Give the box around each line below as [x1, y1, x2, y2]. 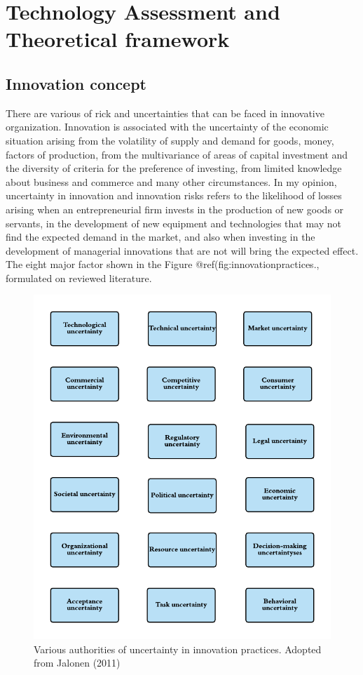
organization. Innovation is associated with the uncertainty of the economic [6, 119, 329, 134]
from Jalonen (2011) [34, 655, 121, 670]
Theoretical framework [6, 25, 230, 53]
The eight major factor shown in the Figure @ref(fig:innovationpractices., [6, 257, 320, 272]
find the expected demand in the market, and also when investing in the [6, 229, 315, 244]
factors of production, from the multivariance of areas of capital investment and [6, 147, 348, 161]
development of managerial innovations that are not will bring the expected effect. [6, 243, 359, 258]
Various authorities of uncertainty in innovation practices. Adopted [34, 641, 322, 656]
